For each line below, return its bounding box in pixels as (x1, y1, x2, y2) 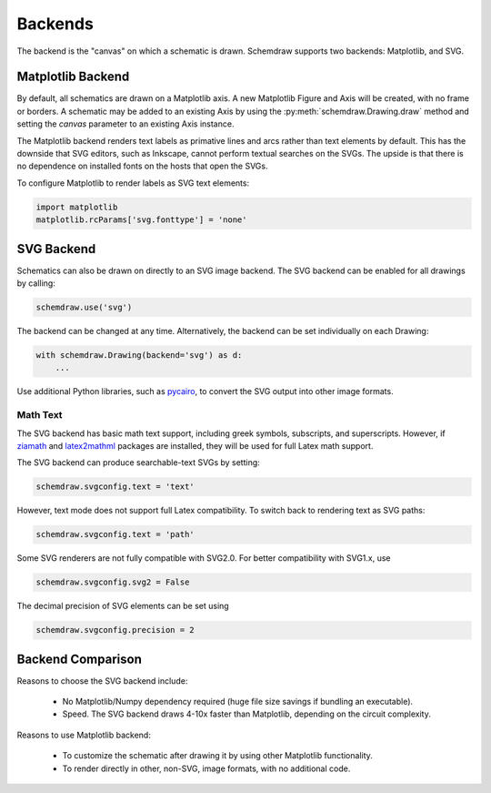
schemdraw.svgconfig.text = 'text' (35, 482, 195, 492)
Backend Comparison (16, 651, 143, 666)
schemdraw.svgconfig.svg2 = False (35, 577, 190, 587)
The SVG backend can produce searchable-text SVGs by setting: (16, 457, 261, 468)
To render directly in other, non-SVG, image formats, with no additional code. (62, 763, 351, 774)
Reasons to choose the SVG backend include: (16, 675, 188, 686)
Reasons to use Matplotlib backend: (16, 729, 152, 740)
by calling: (16, 278, 56, 289)
